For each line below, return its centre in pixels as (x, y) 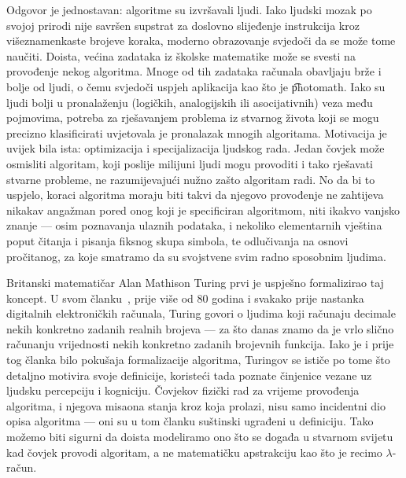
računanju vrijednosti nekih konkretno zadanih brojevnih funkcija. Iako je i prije (200, 344)
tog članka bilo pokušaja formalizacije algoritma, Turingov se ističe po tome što (198, 360)
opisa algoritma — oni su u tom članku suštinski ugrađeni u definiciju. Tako (190, 421)
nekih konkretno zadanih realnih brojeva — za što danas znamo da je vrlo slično (200, 328)
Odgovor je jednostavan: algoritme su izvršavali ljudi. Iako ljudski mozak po (189, 9)
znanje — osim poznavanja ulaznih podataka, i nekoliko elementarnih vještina (194, 225)
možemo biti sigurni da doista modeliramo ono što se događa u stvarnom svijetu (200, 437)
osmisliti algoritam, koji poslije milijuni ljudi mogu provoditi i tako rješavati (190, 163)
